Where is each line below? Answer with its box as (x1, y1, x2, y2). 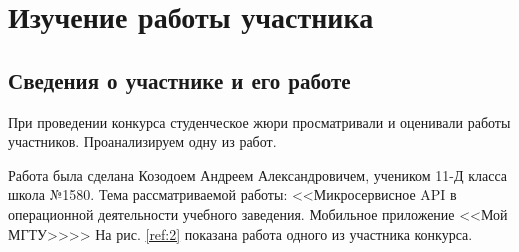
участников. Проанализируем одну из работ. (8, 131, 277, 152)
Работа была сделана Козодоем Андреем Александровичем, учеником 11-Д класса (8, 164, 508, 185)
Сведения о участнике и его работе (8, 64, 351, 95)
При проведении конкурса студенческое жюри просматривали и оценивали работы (8, 111, 511, 132)
